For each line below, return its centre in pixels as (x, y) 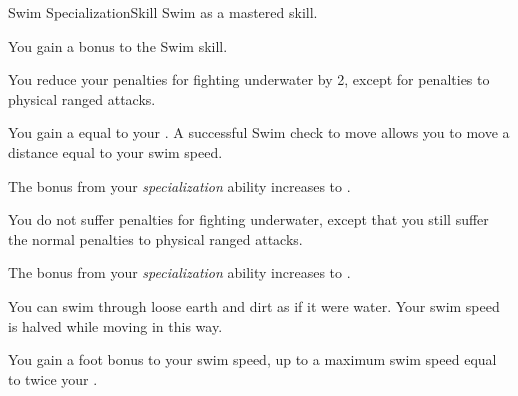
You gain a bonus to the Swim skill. (118, 45)
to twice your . (53, 378)
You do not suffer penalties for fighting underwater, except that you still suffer (248, 219)
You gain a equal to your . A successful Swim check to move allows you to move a (259, 132)
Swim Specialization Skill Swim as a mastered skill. (163, 12)
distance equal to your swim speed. (115, 151)
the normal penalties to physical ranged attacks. (155, 238)
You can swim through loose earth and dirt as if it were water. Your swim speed (254, 305)
